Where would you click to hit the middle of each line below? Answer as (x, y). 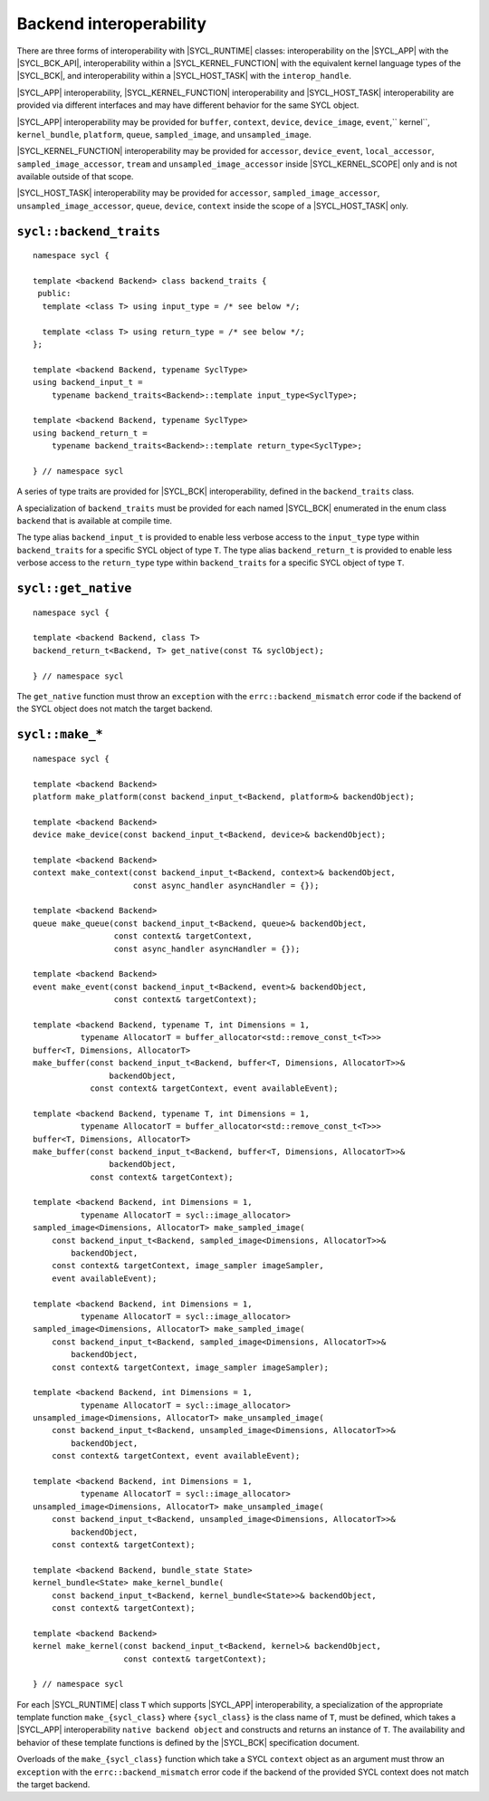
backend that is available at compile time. (94, 521)
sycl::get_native (74, 588)
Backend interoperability (112, 24)
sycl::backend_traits (88, 231)
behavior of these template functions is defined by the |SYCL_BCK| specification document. (188, 1742)
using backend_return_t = (91, 433)
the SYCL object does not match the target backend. (115, 709)
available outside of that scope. (75, 177)
